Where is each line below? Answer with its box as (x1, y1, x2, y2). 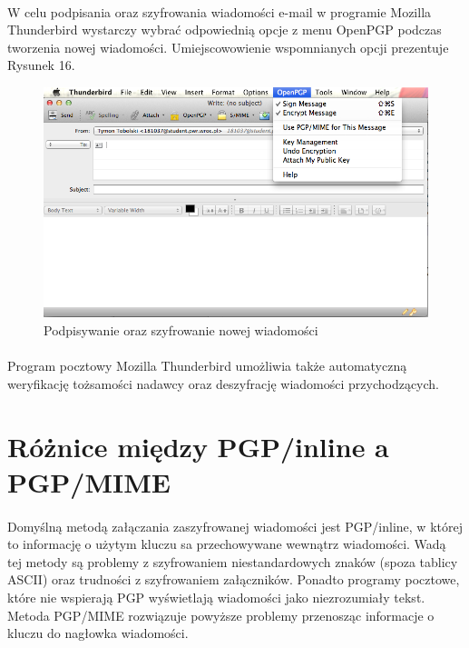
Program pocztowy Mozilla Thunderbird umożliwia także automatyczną (7, 356, 407, 375)
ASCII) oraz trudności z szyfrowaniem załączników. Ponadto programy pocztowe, (7, 570, 460, 589)
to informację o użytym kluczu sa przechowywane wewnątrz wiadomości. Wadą (7, 534, 446, 553)
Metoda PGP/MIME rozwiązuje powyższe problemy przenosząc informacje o (7, 605, 435, 624)
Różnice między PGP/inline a (7, 427, 389, 464)
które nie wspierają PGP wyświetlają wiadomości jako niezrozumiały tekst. (7, 587, 425, 606)
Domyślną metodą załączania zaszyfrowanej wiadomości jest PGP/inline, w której (7, 516, 463, 535)
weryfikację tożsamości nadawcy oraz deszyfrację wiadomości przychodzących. (7, 374, 440, 393)
